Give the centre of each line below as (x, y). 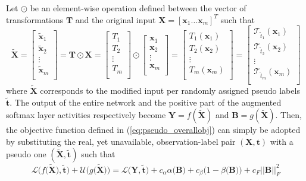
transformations (35, 19)
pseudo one (26, 154)
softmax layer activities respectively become (86, 115)
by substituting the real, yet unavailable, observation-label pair (121, 141)
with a (282, 141)
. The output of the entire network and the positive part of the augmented (146, 102)
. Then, (288, 115)
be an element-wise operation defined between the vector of (138, 8)
